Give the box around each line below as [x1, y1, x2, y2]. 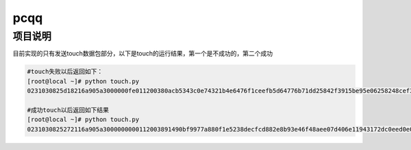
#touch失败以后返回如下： [27, 68, 103, 75]
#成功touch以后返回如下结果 [27, 106, 110, 114]
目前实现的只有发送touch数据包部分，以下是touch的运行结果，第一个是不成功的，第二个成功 [12, 49, 273, 58]
